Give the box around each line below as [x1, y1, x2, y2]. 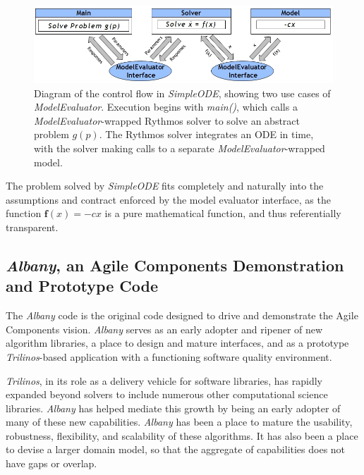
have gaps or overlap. [6, 456, 97, 471]
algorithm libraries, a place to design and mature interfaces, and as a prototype [6, 335, 349, 350]
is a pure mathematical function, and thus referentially [104, 206, 341, 221]
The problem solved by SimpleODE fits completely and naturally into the [6, 178, 324, 193]
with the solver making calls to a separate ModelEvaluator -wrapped [34, 140, 325, 155]
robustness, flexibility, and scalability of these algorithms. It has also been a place [6, 428, 358, 443]
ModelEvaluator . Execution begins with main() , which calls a [34, 99, 298, 114]
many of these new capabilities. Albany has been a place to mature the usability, [6, 414, 353, 429]
